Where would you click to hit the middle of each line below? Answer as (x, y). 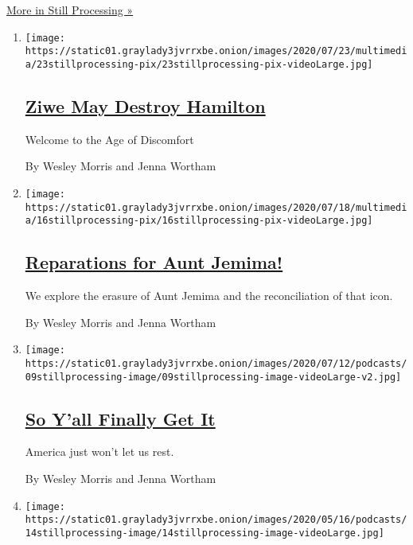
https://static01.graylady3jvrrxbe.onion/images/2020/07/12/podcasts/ (216, 363)
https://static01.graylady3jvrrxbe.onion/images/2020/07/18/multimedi (216, 207)
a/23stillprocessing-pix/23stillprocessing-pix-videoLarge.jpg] (199, 64)
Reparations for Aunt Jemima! (154, 262)
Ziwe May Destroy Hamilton (145, 105)
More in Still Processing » (70, 10)
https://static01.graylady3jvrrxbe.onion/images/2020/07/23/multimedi (216, 51)
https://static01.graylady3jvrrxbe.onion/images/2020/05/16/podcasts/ (216, 520)
